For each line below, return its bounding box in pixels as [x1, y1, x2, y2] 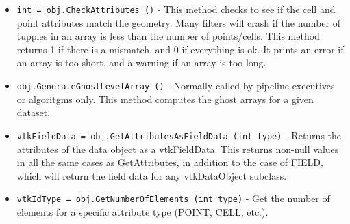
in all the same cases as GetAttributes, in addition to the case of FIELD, [16, 155, 323, 169]
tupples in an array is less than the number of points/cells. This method [16, 29, 320, 43]
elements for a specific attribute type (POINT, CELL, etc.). [16, 204, 268, 219]
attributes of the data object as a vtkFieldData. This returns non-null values [16, 141, 339, 156]
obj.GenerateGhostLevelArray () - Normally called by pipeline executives [16, 79, 335, 93]
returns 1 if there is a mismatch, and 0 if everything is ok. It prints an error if [16, 42, 344, 56]
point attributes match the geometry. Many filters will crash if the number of [16, 15, 340, 29]
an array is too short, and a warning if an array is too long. [16, 55, 266, 70]
